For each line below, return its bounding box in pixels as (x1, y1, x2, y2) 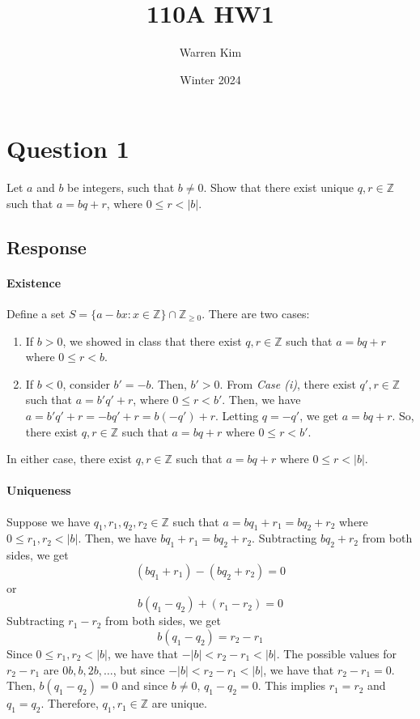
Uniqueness (6, 482, 71, 499)
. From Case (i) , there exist (219, 375, 356, 392)
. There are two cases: (202, 305, 310, 322)
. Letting (215, 406, 259, 423)
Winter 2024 (180, 70, 241, 87)
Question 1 (6, 132, 129, 165)
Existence (6, 274, 62, 291)
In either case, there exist (6, 450, 132, 467)
